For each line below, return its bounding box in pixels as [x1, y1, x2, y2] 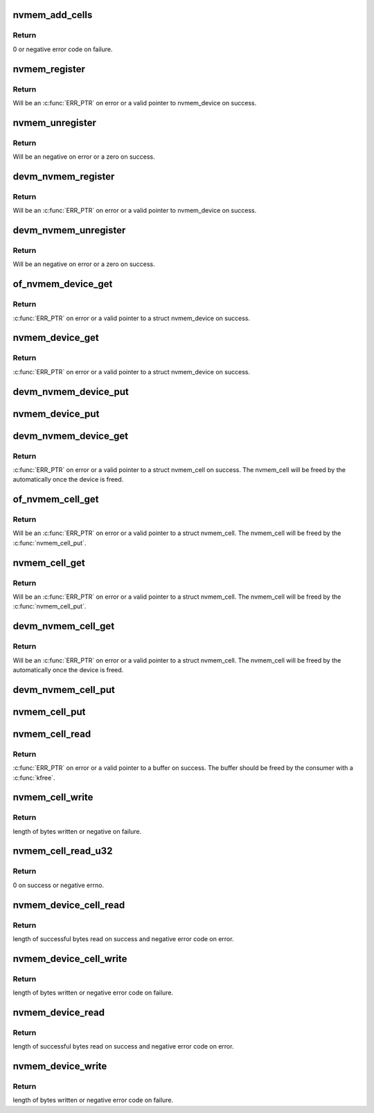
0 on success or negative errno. [12, 881, 104, 889]
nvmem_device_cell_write [12, 953, 127, 965]
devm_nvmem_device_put [12, 385, 130, 398]
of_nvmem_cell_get [12, 493, 99, 505]
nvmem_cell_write [12, 791, 93, 803]
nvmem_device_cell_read [12, 899, 125, 911]
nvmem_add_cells [12, 9, 93, 21]
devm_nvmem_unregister [12, 225, 126, 236]
